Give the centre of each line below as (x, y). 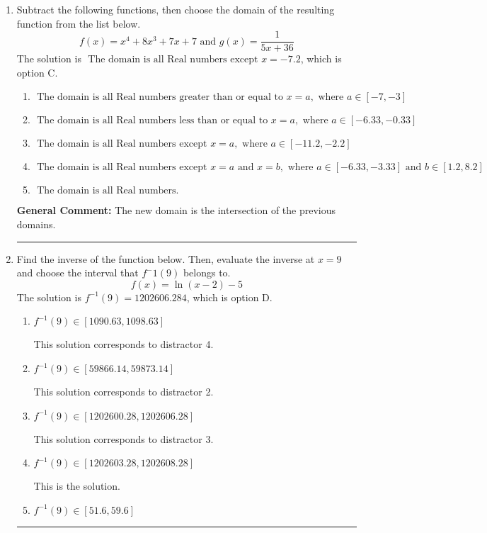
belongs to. (207, 273)
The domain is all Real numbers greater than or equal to (160, 97)
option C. (37, 72)
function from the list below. (79, 23)
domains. (36, 224)
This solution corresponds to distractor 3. (124, 438)
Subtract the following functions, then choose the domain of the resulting (176, 9)
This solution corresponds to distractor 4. (124, 344)
